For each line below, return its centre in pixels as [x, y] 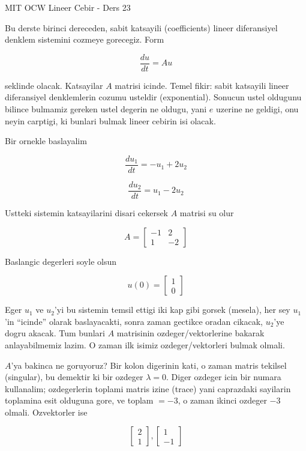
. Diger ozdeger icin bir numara [223, 377]
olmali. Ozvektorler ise [46, 412]
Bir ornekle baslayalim [46, 141]
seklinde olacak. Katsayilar [54, 85]
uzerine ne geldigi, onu [257, 109]
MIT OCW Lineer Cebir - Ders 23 [68, 7]
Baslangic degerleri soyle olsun [61, 261]
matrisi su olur [207, 212]
